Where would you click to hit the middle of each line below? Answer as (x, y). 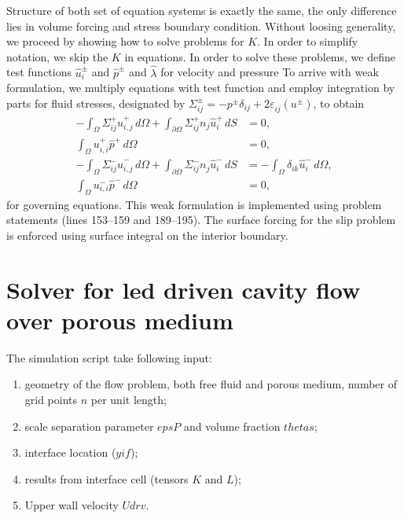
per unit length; (129, 399)
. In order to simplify (308, 41)
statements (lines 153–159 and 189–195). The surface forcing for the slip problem (201, 220)
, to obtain (339, 103)
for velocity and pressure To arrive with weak (270, 72)
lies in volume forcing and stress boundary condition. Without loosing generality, (201, 26)
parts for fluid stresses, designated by (96, 103)
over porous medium (120, 320)
